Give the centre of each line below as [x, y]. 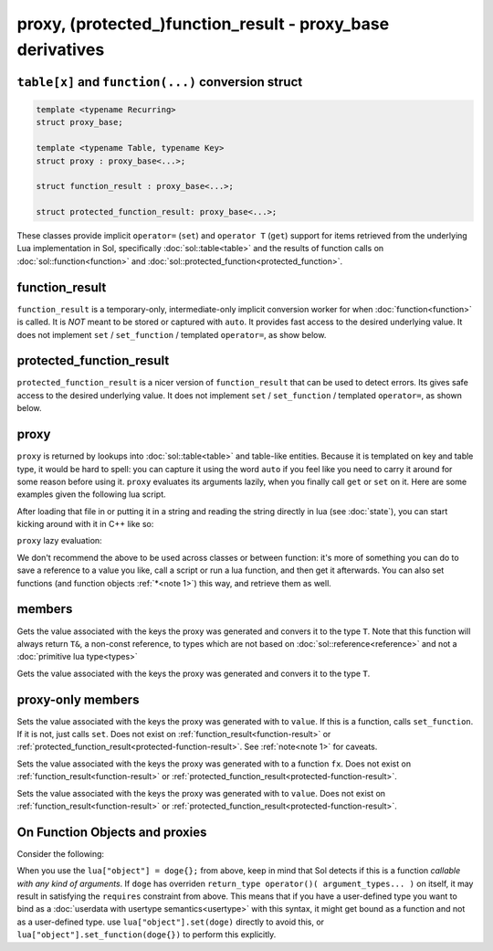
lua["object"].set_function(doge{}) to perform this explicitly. [147, 935]
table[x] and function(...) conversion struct [160, 82]
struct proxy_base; [79, 122]
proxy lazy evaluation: [59, 541]
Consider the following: [61, 853]
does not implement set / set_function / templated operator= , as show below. [172, 334]
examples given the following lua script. [91, 494]
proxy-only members [78, 699]
